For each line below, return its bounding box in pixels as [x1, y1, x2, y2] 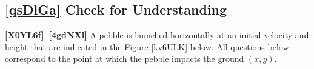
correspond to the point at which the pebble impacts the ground [5, 52, 244, 65]
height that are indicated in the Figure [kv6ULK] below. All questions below [5, 40, 289, 53]
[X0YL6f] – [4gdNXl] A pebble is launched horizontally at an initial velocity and [5, 28, 309, 41]
